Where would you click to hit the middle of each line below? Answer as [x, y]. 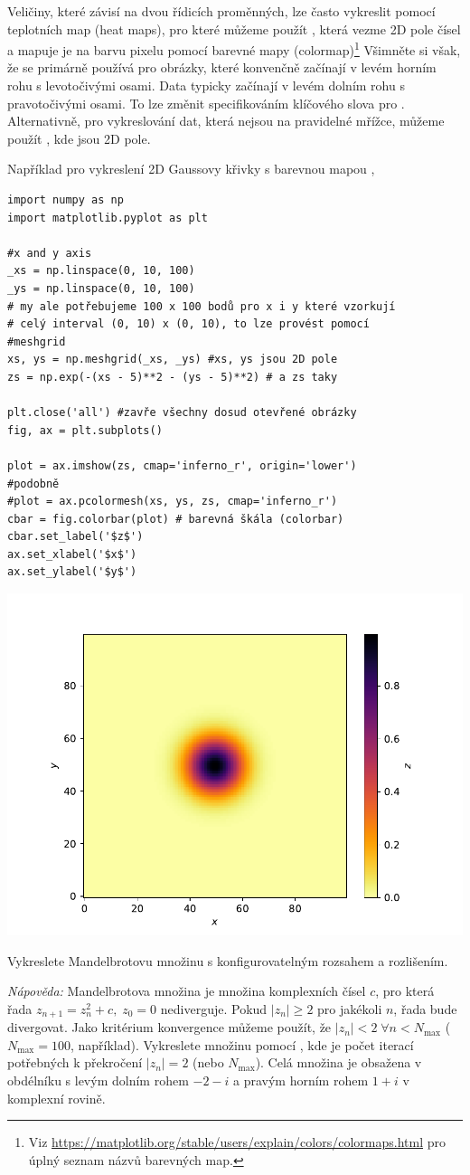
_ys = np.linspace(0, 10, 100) [101, 288]
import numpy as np [66, 200]
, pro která [405, 991]
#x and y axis [50, 253]
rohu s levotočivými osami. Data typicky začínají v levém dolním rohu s [206, 85]
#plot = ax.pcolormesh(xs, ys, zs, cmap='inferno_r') [173, 502]
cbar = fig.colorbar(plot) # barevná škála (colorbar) [176, 519]
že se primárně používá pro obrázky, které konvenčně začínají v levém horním [222, 67]
